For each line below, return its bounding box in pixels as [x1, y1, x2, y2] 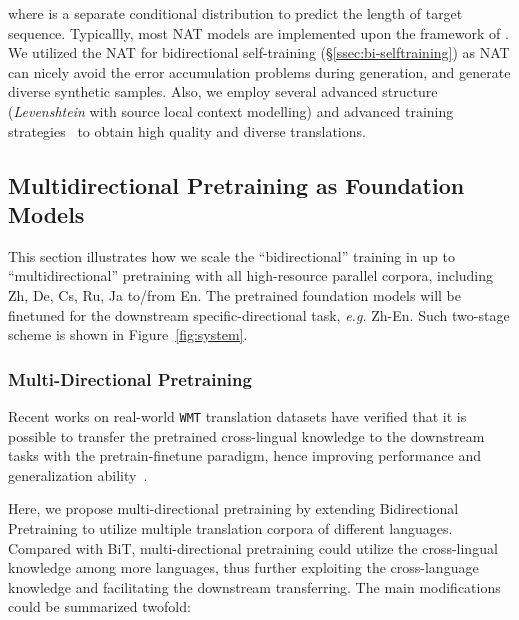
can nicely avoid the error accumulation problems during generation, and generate [8, 61, 511, 82]
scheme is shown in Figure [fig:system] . [8, 324, 248, 345]
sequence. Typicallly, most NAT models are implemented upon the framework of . [8, 22, 509, 43]
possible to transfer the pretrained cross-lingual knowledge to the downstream [8, 425, 485, 446]
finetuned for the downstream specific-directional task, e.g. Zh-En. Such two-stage [8, 304, 510, 325]
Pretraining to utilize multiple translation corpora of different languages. [8, 517, 453, 538]
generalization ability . [8, 464, 148, 485]
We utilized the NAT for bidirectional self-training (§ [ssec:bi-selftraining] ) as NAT [8, 42, 510, 63]
